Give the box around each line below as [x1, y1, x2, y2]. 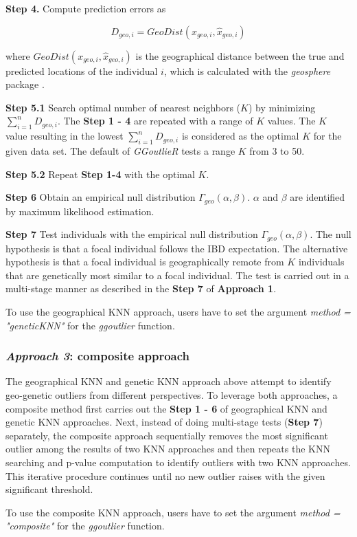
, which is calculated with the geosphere [163, 63, 331, 78]
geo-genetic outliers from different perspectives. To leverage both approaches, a [5, 388, 338, 402]
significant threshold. [5, 482, 93, 496]
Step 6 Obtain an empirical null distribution [5, 190, 196, 204]
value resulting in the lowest [5, 129, 124, 143]
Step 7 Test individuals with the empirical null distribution [5, 227, 258, 241]
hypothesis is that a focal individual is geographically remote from [5, 254, 284, 269]
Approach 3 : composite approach [5, 347, 190, 364]
